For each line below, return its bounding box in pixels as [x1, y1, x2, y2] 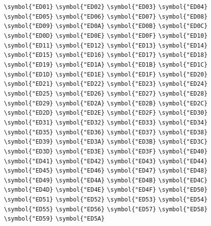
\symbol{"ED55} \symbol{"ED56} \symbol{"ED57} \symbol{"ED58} [4, 205, 208, 213]
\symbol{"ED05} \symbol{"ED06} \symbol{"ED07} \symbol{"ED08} [4, 13, 208, 20]
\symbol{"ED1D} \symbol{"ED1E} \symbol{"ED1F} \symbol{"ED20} [4, 71, 208, 78]
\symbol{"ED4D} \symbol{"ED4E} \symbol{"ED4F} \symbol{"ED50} [4, 186, 208, 194]
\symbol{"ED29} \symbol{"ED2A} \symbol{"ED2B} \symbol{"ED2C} [4, 100, 208, 107]
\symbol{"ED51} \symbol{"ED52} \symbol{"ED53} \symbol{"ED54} [4, 196, 208, 203]
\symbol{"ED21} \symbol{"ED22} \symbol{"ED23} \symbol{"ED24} [4, 80, 208, 88]
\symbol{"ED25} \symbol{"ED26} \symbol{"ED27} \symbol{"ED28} [4, 90, 208, 97]
